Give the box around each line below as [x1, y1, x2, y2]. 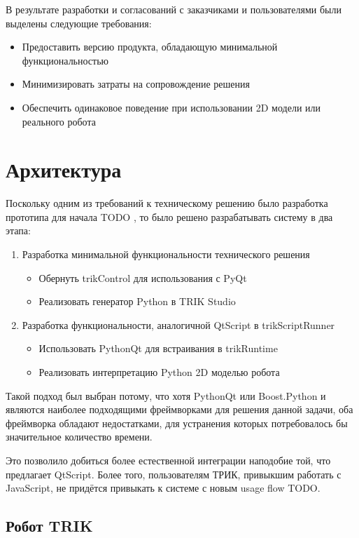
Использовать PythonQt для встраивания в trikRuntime [38, 341, 278, 356]
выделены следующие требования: [6, 15, 152, 30]
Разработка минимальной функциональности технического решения [22, 247, 310, 262]
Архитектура [6, 155, 122, 184]
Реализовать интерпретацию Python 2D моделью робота [38, 365, 280, 379]
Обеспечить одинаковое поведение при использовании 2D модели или [22, 100, 321, 114]
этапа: [6, 223, 31, 238]
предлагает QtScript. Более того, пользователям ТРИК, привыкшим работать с [6, 466, 342, 481]
